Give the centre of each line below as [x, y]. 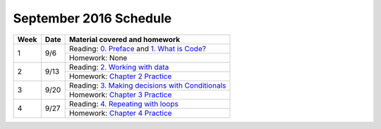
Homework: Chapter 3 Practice [120, 95]
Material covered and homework [125, 39]
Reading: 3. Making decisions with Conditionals [147, 86]
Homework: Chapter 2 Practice [120, 76]
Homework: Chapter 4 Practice [120, 113]
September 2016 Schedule [92, 18]
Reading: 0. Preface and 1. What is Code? [137, 48]
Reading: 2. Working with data [119, 67]
